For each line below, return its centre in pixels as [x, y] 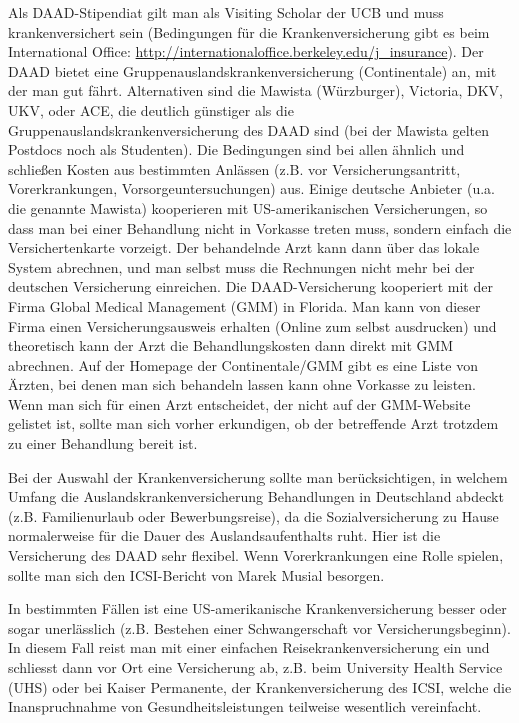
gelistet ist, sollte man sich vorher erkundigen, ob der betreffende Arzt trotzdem [253, 423]
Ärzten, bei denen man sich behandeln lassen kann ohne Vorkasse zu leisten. [242, 384]
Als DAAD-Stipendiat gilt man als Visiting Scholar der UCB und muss [226, 12]
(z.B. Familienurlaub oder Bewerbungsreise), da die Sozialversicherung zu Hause [253, 515]
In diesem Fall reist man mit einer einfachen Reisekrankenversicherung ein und [249, 647]
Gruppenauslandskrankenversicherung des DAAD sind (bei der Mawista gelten [249, 129]
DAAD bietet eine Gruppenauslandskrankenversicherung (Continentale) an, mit [252, 70]
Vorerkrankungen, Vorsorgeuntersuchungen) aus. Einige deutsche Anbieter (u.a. [251, 188]
